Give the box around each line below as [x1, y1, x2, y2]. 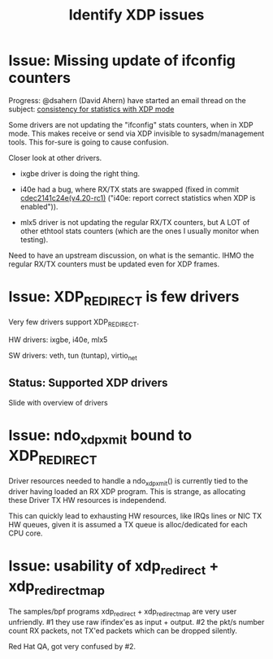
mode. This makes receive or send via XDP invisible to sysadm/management [8, 128, 265, 138]
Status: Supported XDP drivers [8, 376, 168, 390]
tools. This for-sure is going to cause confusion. [8, 137, 169, 147]
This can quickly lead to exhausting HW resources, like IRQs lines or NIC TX [8, 510, 262, 521]
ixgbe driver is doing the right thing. [19, 168, 141, 178]
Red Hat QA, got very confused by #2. [8, 641, 136, 651]
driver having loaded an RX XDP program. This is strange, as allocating [8, 486, 246, 496]
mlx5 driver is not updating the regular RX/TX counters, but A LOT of [19, 217, 250, 227]
